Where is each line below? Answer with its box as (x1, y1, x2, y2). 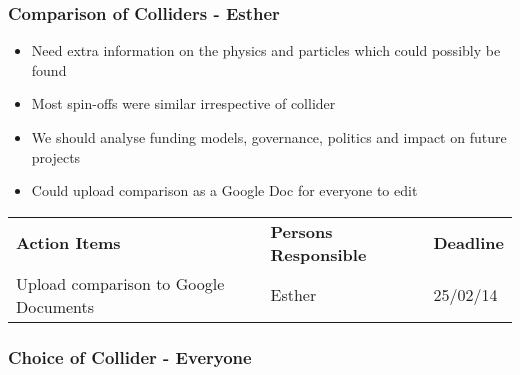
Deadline (433, 231, 504, 255)
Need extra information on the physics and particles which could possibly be (31, 40, 501, 61)
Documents (16, 294, 95, 318)
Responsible (270, 242, 367, 266)
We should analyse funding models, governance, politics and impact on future (31, 127, 507, 147)
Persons (270, 219, 333, 243)
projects (31, 146, 81, 167)
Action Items (16, 231, 121, 255)
